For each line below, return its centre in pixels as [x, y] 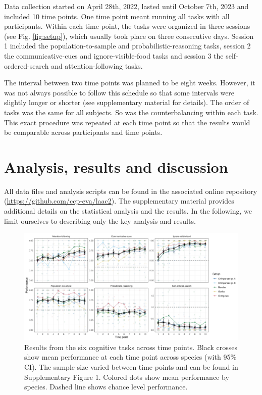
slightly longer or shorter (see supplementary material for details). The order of [127, 102]
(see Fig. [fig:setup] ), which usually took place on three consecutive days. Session [129, 36]
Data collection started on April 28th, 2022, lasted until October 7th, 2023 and [126, 6]
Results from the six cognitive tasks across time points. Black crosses [131, 347]
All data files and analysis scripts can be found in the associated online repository [131, 191]
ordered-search [27, 65]
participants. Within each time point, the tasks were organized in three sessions [127, 26]
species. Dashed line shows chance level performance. [106, 387]
